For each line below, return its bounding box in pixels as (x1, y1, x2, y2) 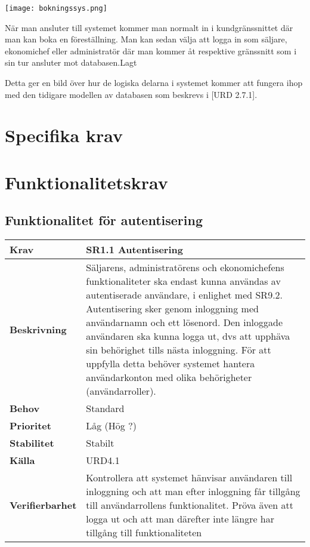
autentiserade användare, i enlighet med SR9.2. (86, 288, 283, 302)
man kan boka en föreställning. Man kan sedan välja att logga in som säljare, (5, 33, 287, 45)
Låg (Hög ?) (86, 419, 137, 433)
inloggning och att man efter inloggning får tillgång (86, 484, 300, 499)
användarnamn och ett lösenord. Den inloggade (86, 315, 283, 330)
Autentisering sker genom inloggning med (86, 302, 259, 316)
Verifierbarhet (10, 498, 77, 512)
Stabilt (86, 436, 114, 450)
